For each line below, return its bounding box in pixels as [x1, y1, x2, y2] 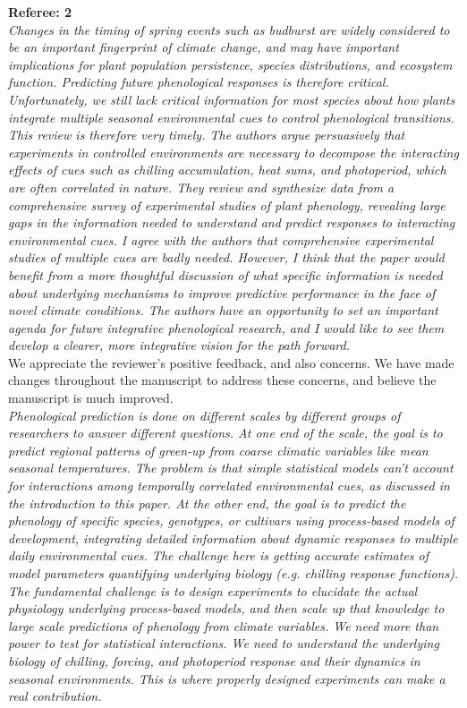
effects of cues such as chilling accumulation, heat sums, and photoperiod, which [8, 160, 446, 179]
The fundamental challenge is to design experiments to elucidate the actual [8, 581, 418, 600]
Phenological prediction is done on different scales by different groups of [8, 405, 401, 424]
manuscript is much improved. [8, 388, 174, 407]
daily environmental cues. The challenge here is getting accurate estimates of [8, 546, 429, 565]
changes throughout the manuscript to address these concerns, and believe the [8, 371, 437, 389]
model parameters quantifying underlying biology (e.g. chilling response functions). [8, 564, 459, 582]
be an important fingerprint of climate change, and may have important [8, 38, 399, 56]
